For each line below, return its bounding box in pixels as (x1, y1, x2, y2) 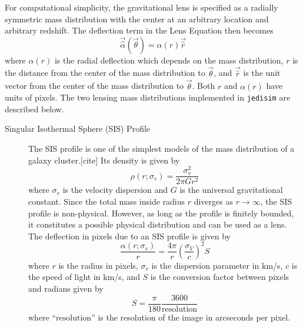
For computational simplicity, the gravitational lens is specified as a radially (5, 1, 278, 13)
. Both (192, 79, 215, 92)
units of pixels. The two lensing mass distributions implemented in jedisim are (5, 91, 291, 104)
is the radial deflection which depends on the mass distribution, (54, 54, 284, 66)
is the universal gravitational (179, 183, 283, 196)
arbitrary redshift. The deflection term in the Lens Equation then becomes (5, 24, 274, 36)
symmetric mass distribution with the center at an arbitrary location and (5, 12, 269, 25)
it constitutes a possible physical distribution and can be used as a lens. (28, 218, 287, 231)
